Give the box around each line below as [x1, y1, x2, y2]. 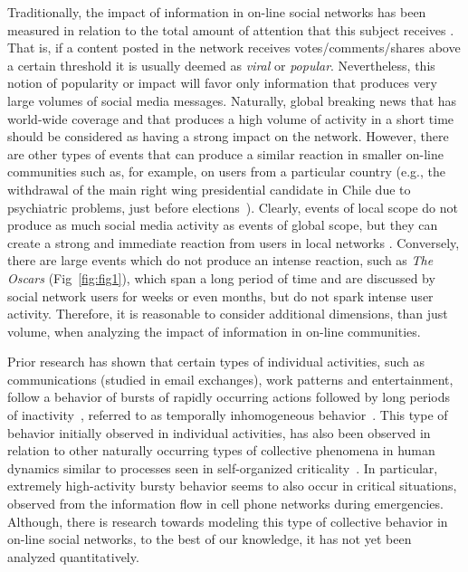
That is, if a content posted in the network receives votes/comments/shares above [7, 38, 461, 57]
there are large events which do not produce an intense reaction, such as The [7, 251, 434, 270]
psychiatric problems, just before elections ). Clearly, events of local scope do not [7, 197, 458, 216]
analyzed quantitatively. [7, 547, 139, 566]
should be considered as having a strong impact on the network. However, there [7, 127, 449, 146]
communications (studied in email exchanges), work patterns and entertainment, [7, 369, 454, 388]
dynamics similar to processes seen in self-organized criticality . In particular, [7, 458, 438, 477]
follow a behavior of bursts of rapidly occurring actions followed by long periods [7, 387, 451, 406]
